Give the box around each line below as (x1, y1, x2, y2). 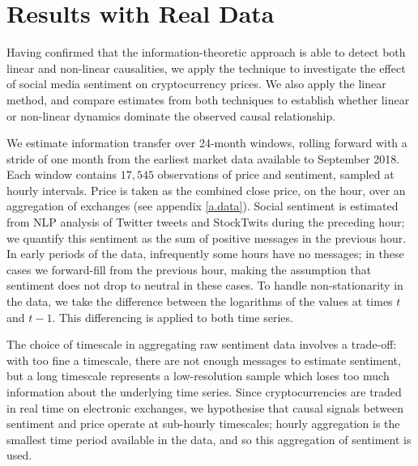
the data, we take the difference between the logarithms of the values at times (6, 293, 393, 310)
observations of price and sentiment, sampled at (157, 166, 395, 183)
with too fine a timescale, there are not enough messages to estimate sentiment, (6, 351, 401, 368)
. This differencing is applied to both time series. (52, 308, 293, 325)
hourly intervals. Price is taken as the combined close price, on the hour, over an (6, 181, 406, 198)
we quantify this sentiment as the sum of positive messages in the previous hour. (6, 229, 407, 246)
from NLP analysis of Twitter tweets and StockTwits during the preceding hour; (6, 214, 405, 231)
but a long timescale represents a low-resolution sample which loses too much (6, 367, 390, 384)
